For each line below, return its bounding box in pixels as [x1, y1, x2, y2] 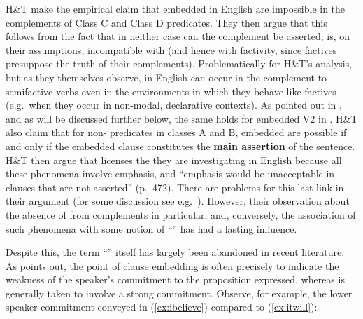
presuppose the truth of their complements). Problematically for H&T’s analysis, [6, 56, 353, 71]
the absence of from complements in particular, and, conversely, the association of [6, 207, 356, 222]
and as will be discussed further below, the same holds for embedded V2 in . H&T [6, 111, 358, 125]
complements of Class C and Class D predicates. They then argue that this [6, 15, 327, 29]
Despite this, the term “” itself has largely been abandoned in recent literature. [6, 245, 345, 259]
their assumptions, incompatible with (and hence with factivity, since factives [6, 42, 337, 57]
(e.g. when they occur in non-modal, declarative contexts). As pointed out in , [6, 97, 342, 112]
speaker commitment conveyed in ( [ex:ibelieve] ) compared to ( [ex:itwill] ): [6, 299, 318, 314]
